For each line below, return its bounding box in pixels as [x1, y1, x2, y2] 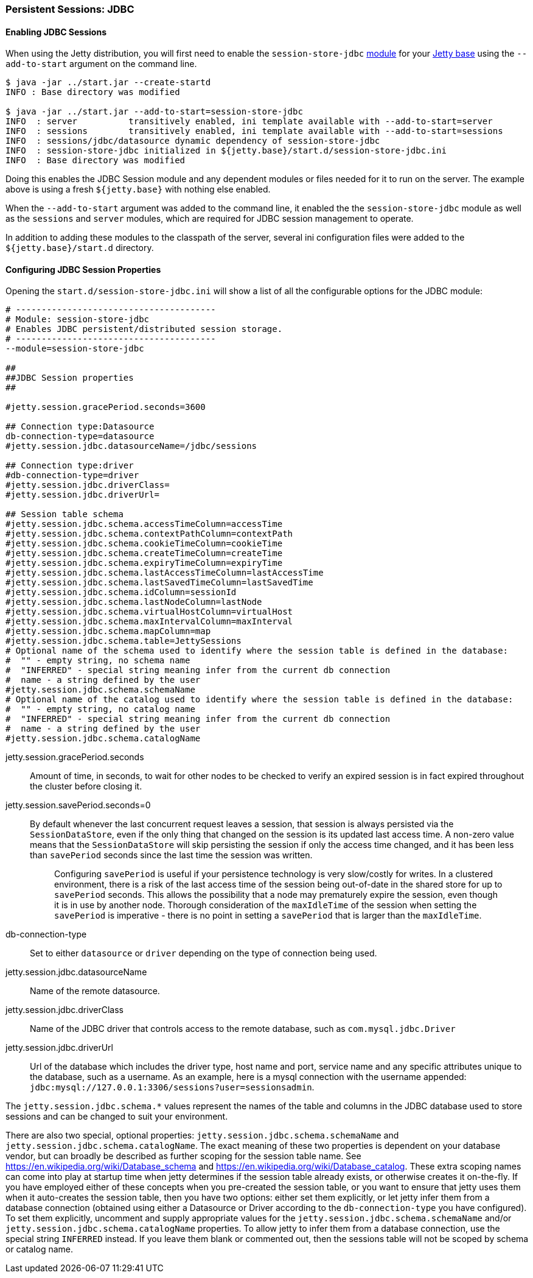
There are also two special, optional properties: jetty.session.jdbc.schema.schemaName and [5, 1130, 399, 1141]
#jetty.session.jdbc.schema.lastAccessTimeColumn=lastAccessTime [5, 568, 324, 578]
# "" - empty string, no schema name [5, 655, 190, 666]
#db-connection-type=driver [5, 470, 139, 481]
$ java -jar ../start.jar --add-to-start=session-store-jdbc [5, 107, 303, 117]
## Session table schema [5, 509, 124, 520]
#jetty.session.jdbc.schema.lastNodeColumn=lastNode [5, 597, 262, 607]
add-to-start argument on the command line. [5, 58, 197, 69]
